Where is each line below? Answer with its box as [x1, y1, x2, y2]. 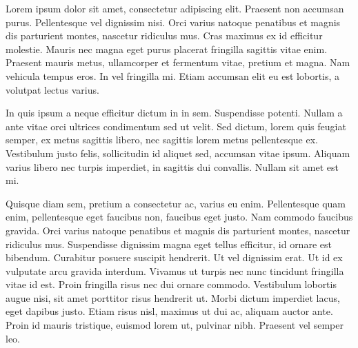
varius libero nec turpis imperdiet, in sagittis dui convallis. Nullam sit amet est [6, 159, 339, 174]
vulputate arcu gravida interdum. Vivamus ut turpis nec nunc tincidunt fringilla [6, 263, 344, 278]
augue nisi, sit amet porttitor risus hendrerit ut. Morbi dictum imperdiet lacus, [6, 290, 340, 305]
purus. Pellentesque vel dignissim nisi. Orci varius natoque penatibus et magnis [6, 14, 341, 29]
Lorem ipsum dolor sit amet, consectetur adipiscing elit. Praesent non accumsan [6, 1, 344, 15]
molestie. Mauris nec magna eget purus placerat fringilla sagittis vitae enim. [6, 41, 328, 56]
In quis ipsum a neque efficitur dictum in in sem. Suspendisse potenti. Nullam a [6, 105, 343, 120]
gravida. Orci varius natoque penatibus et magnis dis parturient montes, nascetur [6, 223, 350, 237]
